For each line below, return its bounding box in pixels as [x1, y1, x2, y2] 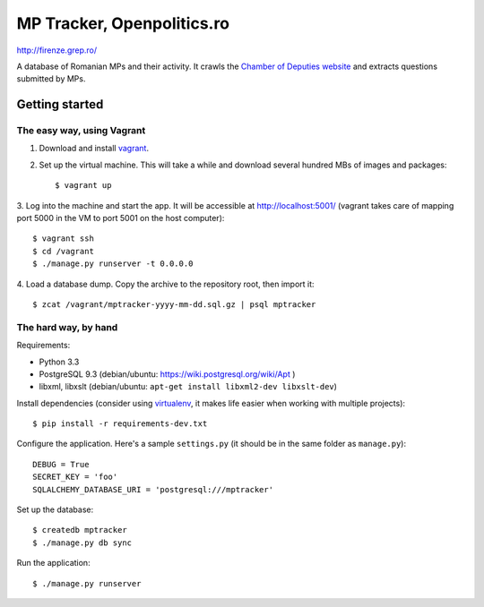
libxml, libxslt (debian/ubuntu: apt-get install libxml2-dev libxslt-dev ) [39, 381, 338, 392]
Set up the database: [16, 504, 94, 515]
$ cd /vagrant [32, 246, 94, 256]
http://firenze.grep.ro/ [16, 45, 98, 56]
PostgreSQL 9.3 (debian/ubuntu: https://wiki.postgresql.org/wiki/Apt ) [39, 368, 296, 380]
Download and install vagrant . [39, 143, 150, 154]
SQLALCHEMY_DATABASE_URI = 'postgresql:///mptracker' [32, 484, 273, 494]
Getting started [16, 97, 104, 112]
